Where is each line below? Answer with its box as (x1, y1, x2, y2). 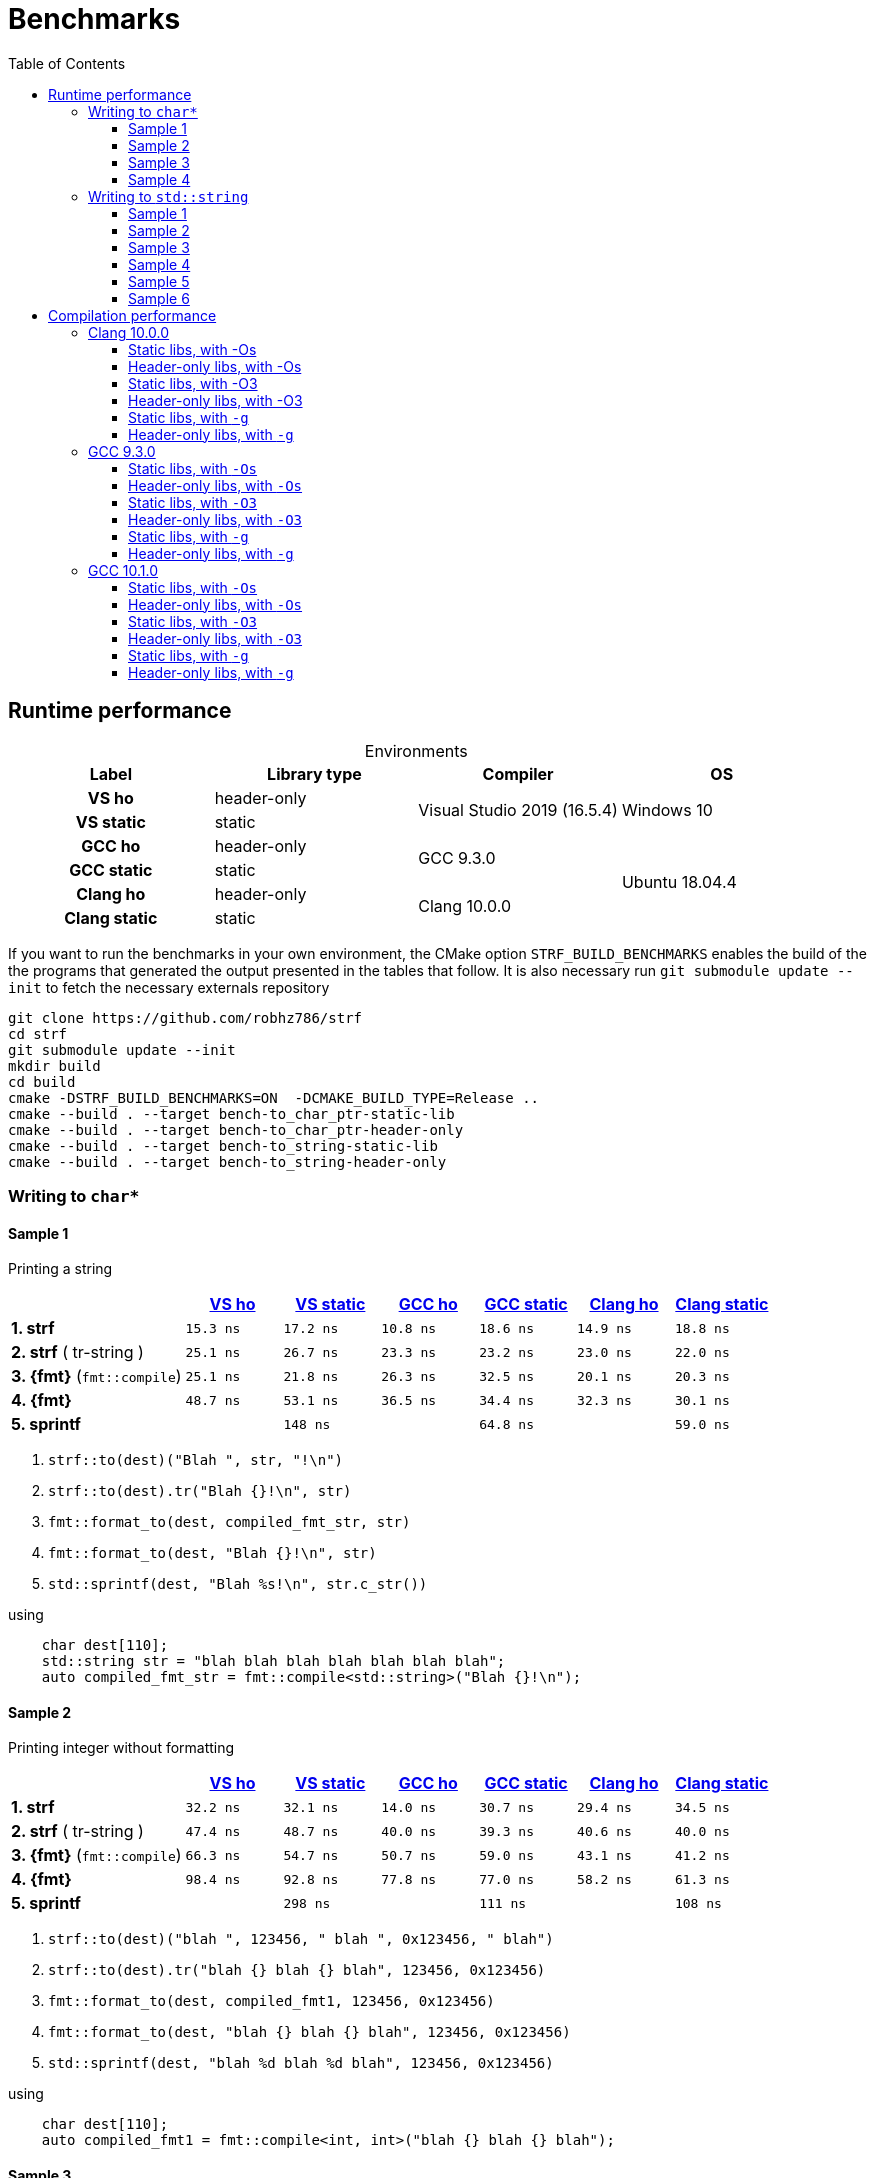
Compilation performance (48, 306, 217, 324)
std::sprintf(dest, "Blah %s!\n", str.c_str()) (48, 1576, 428, 1593)
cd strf (8, 1025, 68, 1042)
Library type (267, 763, 362, 784)
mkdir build (8, 1057, 101, 1074)
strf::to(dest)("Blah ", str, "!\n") (48, 1452, 344, 1469)
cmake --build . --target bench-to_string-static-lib (8, 1137, 438, 1154)
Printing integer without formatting (8, 1739, 235, 1757)
